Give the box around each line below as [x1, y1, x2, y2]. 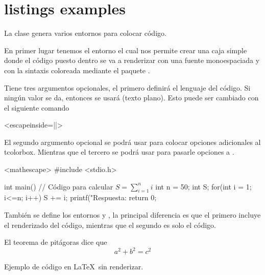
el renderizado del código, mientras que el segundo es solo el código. [4, 219, 216, 230]
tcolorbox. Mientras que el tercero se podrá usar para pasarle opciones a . [4, 146, 234, 157]
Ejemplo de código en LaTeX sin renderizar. [4, 261, 143, 272]
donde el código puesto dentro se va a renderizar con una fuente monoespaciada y [4, 55, 260, 66]
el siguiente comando [4, 102, 69, 113]
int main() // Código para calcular [4, 181, 113, 192]
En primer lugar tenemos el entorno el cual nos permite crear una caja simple [4, 45, 247, 55]
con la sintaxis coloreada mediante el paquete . [4, 65, 150, 75]
